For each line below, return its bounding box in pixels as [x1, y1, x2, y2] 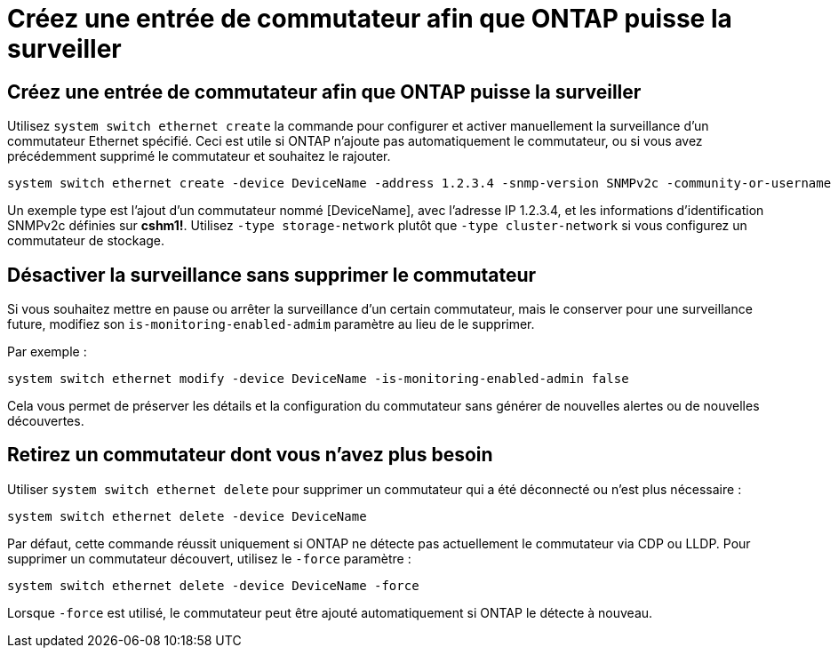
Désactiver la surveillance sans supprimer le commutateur [7, 263, 537, 286]
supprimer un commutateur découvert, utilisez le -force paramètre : [7, 550, 411, 566]
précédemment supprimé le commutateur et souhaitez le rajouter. [7, 148, 391, 164]
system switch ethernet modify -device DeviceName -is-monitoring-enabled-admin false [7, 371, 629, 387]
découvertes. [7, 413, 84, 429]
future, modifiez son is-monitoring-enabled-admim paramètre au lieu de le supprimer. [7, 316, 535, 332]
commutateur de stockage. [7, 233, 165, 249]
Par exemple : [7, 344, 87, 360]
